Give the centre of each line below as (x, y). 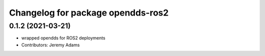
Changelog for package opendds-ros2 (89, 13)
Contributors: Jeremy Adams (51, 45)
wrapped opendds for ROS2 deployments (63, 38)
